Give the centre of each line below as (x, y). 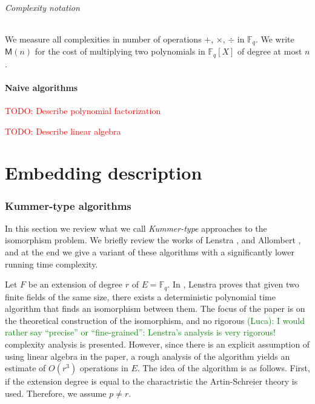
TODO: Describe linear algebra (63, 131)
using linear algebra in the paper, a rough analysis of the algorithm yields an (148, 356)
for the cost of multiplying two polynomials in (120, 51)
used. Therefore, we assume (56, 393)
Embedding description (104, 173)
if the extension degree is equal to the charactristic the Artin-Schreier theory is (151, 381)
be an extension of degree (75, 284)
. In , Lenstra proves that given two (233, 284)
